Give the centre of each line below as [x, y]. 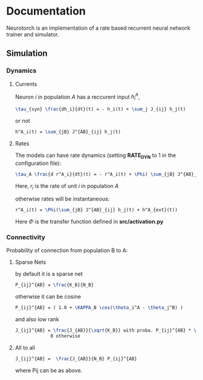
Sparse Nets [31, 262]
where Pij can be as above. [49, 370]
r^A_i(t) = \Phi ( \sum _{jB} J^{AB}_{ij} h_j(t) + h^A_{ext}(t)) [96, 210]
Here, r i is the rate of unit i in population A [67, 186]
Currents [26, 84]
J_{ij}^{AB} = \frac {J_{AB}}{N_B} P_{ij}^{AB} [76, 359]
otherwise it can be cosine [48, 297]
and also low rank [37, 319]
